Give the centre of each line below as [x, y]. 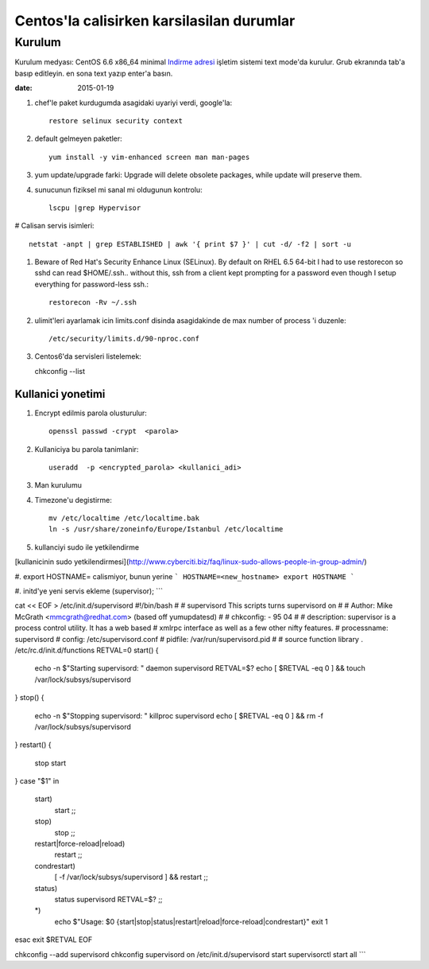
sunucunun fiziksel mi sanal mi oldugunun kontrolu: [118, 189]
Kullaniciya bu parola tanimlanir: [87, 449]
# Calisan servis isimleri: [54, 226]
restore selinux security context [116, 121]
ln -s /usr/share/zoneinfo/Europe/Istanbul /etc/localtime [166, 529]
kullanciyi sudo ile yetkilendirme [87, 547]
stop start [50, 763]
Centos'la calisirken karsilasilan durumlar [155, 21]
